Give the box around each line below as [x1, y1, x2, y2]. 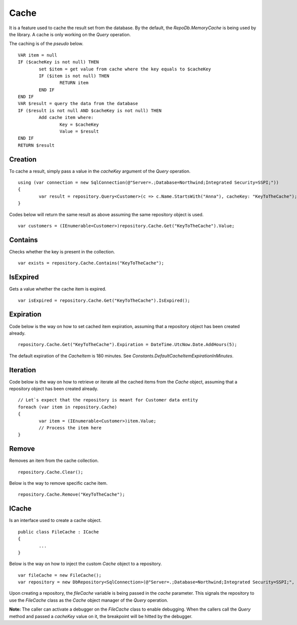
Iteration [9, 366, 36, 374]
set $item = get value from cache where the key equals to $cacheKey [39, 66, 211, 72]
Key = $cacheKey [59, 121, 99, 127]
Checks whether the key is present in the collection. [9, 248, 115, 255]
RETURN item [59, 80, 89, 86]
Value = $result [59, 129, 99, 134]
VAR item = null [18, 52, 57, 58]
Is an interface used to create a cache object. [9, 517, 101, 523]
